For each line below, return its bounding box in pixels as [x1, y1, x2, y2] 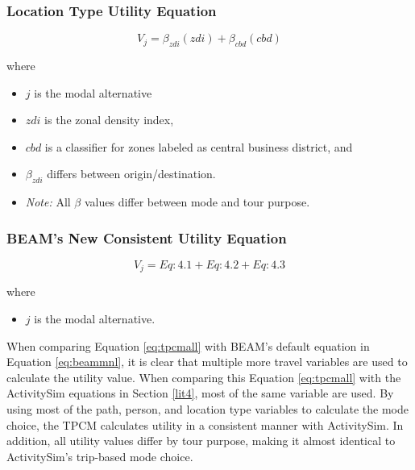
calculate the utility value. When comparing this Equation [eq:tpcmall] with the [6, 368, 401, 385]
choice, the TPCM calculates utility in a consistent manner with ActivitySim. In [6, 416, 404, 433]
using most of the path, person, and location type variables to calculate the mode [6, 401, 409, 418]
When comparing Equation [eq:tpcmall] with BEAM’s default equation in [6, 337, 370, 354]
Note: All [25, 193, 71, 210]
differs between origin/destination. [47, 165, 216, 182]
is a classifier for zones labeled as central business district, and [44, 138, 353, 155]
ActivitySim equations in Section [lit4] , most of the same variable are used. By [6, 385, 394, 401]
